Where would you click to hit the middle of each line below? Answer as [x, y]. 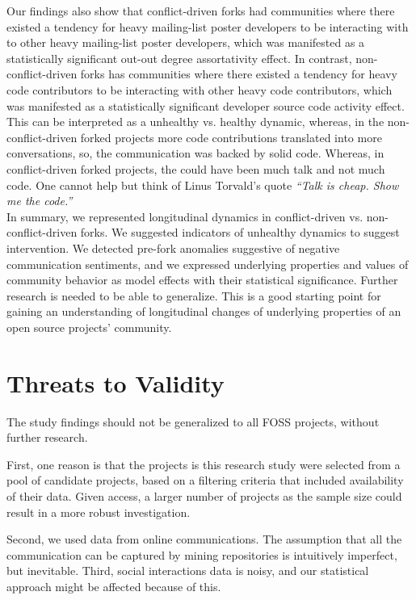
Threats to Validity [116, 382]
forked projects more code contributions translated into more [231, 137]
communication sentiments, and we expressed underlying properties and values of [208, 264]
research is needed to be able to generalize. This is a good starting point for [194, 295]
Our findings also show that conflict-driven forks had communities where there [201, 10]
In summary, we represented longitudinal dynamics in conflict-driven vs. [185, 216]
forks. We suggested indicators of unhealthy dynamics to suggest [240, 232]
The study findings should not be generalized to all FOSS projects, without [193, 421]
